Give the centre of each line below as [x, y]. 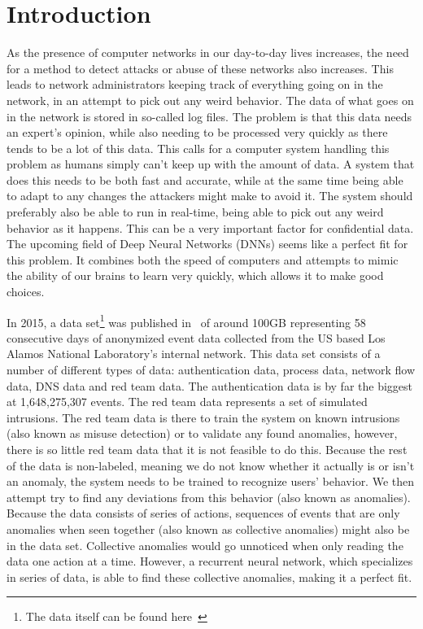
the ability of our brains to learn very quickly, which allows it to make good [195, 275]
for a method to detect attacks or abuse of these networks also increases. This [200, 68]
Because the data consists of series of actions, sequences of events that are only [203, 513]
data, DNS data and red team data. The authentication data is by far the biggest [209, 385]
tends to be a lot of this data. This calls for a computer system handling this [198, 148]
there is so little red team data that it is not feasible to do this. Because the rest [207, 450]
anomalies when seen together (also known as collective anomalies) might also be [208, 529]
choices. [26, 292]
